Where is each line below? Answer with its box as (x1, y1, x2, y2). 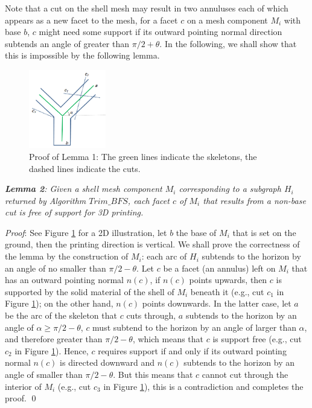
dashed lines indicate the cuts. (29, 162, 141, 174)
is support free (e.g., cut (212, 333, 302, 345)
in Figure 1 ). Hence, (14, 344, 89, 357)
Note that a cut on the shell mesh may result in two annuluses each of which (5, 2, 288, 14)
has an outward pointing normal (5, 273, 124, 286)
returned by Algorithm (5, 194, 86, 206)
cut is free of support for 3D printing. (5, 206, 144, 218)
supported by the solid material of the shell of (5, 285, 174, 298)
